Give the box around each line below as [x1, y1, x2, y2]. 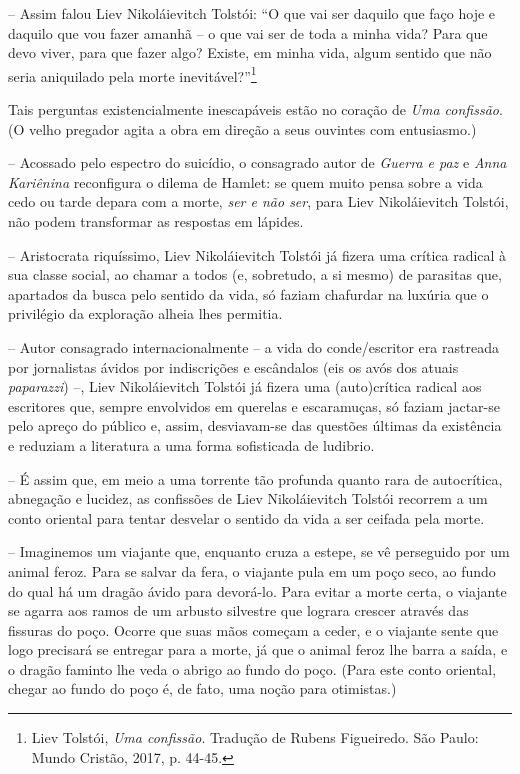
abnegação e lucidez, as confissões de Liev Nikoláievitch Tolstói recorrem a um [8, 488, 488, 509]
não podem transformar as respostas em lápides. [8, 211, 304, 231]
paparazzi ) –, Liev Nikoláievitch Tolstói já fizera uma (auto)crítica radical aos [8, 376, 482, 397]
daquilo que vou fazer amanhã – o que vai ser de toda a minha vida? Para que [8, 22, 488, 43]
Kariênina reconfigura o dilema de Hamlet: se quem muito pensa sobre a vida [8, 171, 483, 192]
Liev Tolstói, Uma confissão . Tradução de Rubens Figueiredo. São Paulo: [31, 727, 479, 748]
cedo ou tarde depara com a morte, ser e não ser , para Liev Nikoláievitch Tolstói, [8, 191, 509, 212]
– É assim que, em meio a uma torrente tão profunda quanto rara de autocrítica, [8, 468, 503, 489]
